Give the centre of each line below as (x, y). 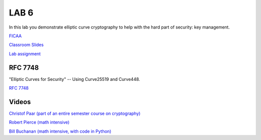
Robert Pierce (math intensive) (39, 122)
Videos (20, 102)
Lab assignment (25, 54)
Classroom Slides (26, 45)
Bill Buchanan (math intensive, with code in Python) (60, 131)
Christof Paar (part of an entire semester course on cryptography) (75, 113)
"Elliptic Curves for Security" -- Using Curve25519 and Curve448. (74, 79)
